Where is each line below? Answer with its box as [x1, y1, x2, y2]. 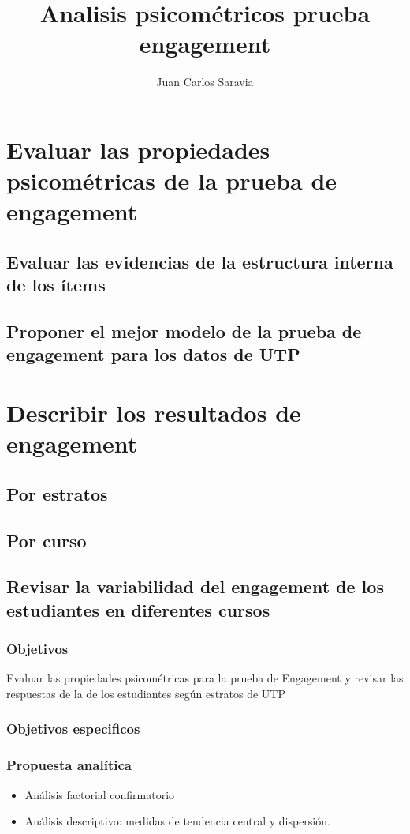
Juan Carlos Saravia [156, 73, 254, 90]
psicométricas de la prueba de [6, 164, 337, 197]
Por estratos [6, 481, 108, 505]
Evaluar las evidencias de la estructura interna [6, 249, 393, 273]
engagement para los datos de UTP [6, 342, 300, 366]
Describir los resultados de [6, 396, 301, 428]
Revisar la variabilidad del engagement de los [6, 574, 384, 599]
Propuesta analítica [6, 755, 132, 775]
